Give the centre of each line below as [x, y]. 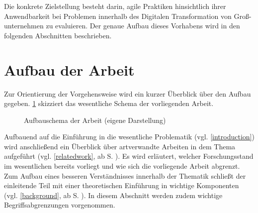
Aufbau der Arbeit [69, 69]
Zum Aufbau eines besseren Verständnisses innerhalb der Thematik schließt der [125, 175]
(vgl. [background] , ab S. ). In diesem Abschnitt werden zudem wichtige [113, 195]
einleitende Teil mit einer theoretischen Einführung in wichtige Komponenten [122, 185]
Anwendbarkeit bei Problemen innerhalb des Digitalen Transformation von [118, 16]
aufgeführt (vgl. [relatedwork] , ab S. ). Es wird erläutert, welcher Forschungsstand [129, 156]
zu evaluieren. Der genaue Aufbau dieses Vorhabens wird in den [143, 26]
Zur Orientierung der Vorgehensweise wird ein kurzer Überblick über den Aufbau [128, 93]
